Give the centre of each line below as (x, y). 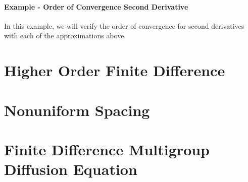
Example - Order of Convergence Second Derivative (96, 6)
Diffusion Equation (71, 169)
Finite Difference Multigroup (107, 149)
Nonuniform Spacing (77, 110)
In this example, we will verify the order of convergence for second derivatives (124, 25)
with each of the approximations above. (65, 36)
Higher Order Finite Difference (115, 70)
